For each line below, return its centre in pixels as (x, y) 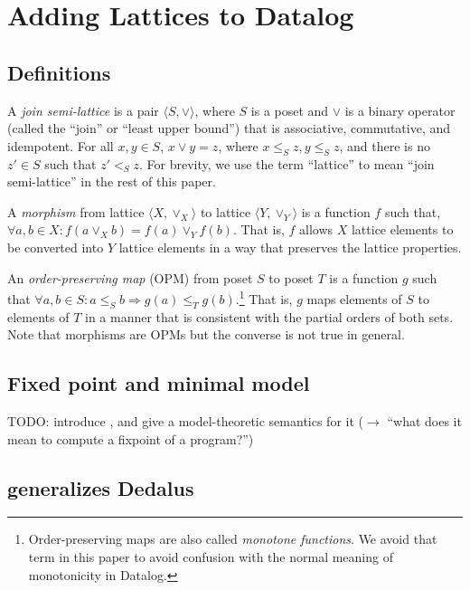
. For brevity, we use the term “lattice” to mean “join (287, 163)
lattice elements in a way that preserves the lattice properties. (290, 247)
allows (316, 229)
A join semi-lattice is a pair (83, 110)
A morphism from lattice (76, 211)
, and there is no (385, 145)
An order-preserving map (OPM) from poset (130, 277)
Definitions (59, 72)
